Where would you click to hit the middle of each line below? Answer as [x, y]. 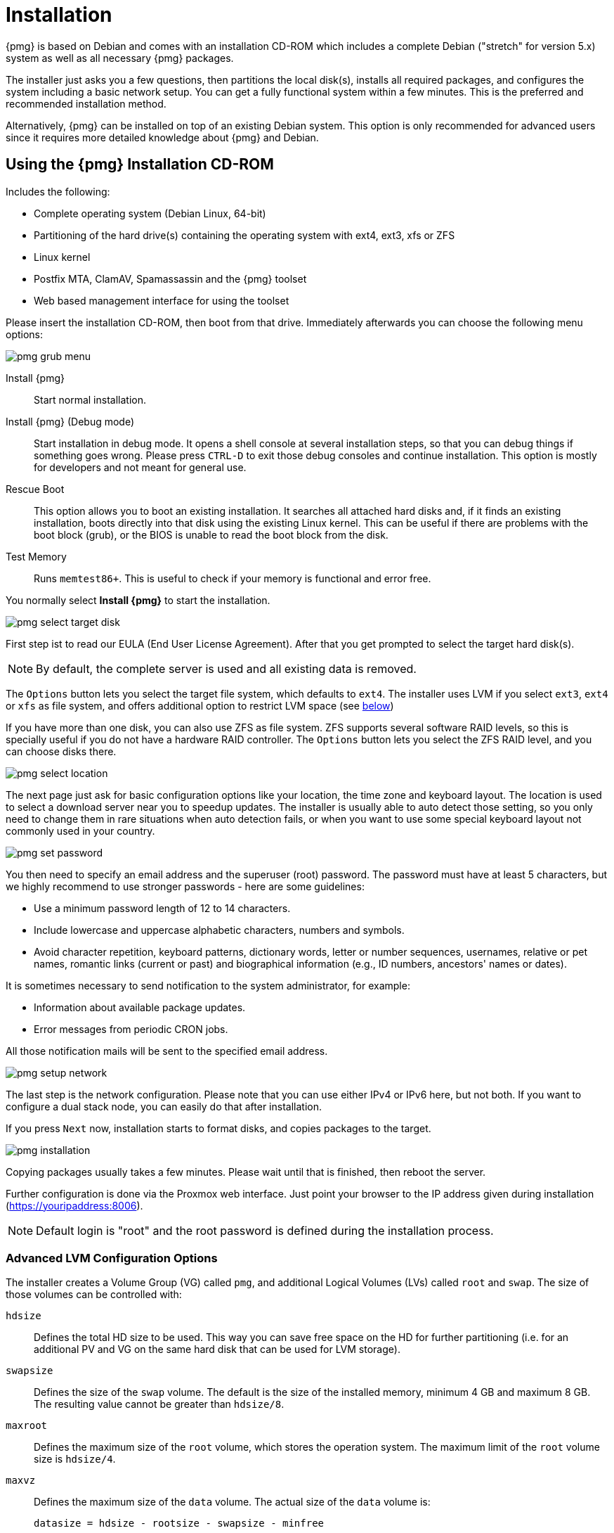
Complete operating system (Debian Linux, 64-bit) [150, 213]
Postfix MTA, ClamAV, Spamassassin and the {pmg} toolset [170, 278]
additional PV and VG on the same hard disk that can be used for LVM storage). [217, 1349]
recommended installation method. [86, 103]
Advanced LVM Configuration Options [112, 1258]
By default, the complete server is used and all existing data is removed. [226, 668]
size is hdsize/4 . [75, 1459]
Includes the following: [58, 191]
